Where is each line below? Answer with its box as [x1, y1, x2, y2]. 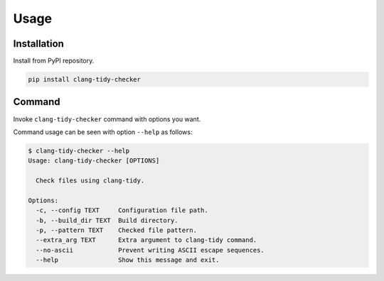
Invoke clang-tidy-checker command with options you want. [13, 114, 201, 123]
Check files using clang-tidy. [36, 177, 145, 184]
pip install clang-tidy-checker [28, 75, 142, 84]
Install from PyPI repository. [13, 57, 95, 65]
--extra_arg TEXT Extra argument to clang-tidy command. [36, 236, 257, 244]
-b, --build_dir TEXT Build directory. [36, 216, 178, 224]
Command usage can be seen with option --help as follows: [13, 128, 193, 136]
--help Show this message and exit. [36, 256, 220, 264]
